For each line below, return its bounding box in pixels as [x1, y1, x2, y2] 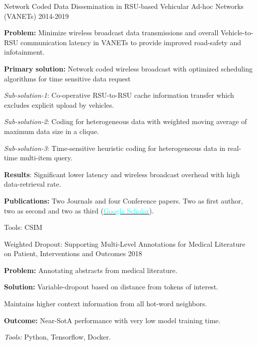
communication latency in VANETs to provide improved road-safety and [20, 37, 242, 47]
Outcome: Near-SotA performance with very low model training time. [4, 315, 221, 325]
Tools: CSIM [4, 222, 43, 232]
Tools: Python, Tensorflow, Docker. [4, 332, 111, 342]
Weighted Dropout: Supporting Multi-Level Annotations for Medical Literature [4, 238, 246, 249]
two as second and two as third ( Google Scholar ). [4, 205, 154, 215]
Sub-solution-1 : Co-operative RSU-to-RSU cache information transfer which [4, 90, 234, 100]
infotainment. [4, 47, 45, 57]
